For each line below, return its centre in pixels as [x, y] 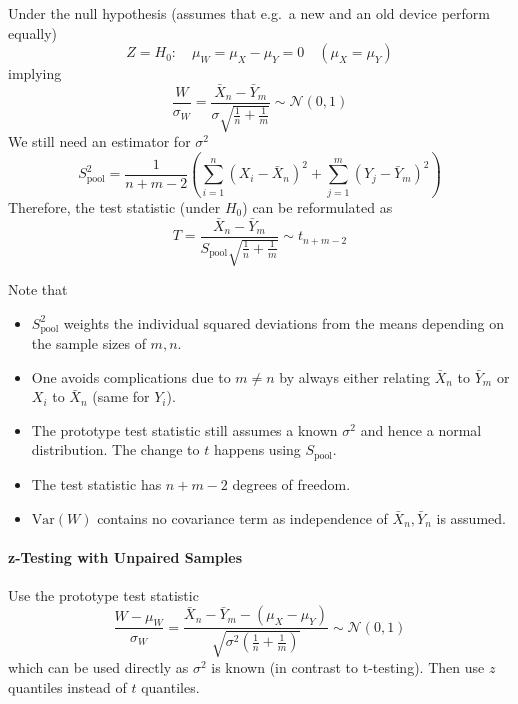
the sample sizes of [88, 343]
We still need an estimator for [99, 141]
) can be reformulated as [317, 206]
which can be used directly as [98, 666]
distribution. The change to [115, 449]
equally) [33, 32]
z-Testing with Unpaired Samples [125, 556]
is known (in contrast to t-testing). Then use [348, 666]
